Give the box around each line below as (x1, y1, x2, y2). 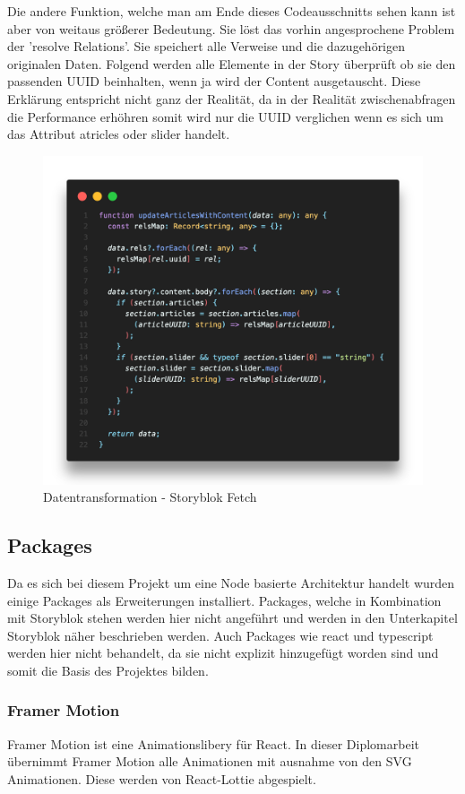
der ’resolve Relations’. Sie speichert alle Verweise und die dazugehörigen (7, 37, 406, 56)
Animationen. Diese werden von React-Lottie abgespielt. (7, 769, 316, 788)
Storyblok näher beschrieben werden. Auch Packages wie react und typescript (7, 626, 434, 644)
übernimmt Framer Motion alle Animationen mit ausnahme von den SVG (7, 752, 412, 771)
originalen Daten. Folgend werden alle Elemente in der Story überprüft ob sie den (7, 54, 456, 73)
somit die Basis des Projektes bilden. (7, 660, 209, 679)
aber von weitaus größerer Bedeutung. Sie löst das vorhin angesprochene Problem (7, 19, 455, 38)
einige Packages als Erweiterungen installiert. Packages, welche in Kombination (7, 591, 442, 609)
